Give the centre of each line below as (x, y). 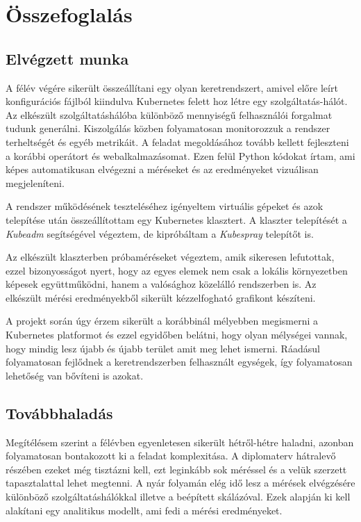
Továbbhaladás (59, 413)
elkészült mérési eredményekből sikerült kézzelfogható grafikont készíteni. (161, 297)
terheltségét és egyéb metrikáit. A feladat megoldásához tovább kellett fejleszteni (177, 141)
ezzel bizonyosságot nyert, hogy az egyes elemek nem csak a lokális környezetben (177, 270)
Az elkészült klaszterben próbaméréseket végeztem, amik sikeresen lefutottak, (170, 257)
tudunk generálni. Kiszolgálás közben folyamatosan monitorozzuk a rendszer (168, 128)
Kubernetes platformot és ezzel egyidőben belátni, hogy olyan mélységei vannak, (177, 335)
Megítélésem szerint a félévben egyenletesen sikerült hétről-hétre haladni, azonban (180, 442)
